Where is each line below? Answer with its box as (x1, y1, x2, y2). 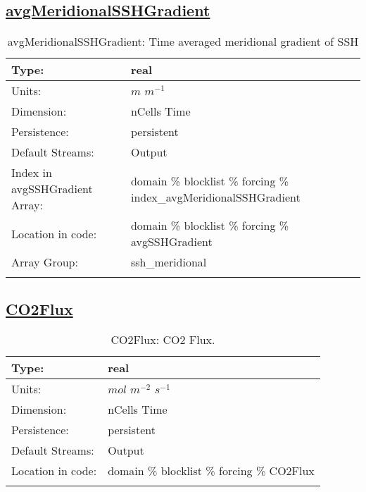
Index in (11, 164, 52, 181)
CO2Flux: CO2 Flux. (111, 331, 215, 348)
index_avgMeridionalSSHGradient (130, 188, 301, 205)
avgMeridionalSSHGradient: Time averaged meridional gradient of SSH (7, 33, 359, 50)
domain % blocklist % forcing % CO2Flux (108, 462, 315, 479)
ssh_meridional (130, 254, 207, 271)
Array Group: (11, 254, 78, 271)
